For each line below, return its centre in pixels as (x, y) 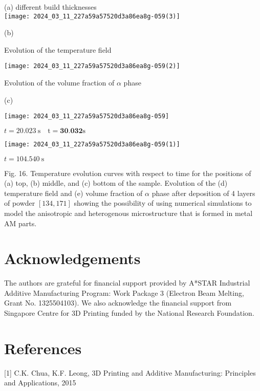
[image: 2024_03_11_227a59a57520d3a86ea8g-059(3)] (92, 16)
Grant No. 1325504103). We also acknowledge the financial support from (118, 303)
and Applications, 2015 (40, 383)
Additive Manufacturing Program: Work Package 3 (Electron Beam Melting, (124, 292)
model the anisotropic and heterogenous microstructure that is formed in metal (128, 213)
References (43, 348)
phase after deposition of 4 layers (203, 193)
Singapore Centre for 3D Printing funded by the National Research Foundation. (129, 313)
